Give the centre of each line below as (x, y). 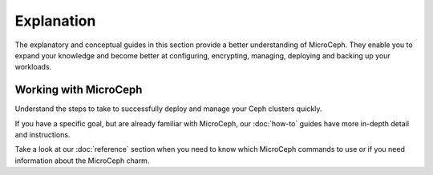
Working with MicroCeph (79, 90)
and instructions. (42, 135)
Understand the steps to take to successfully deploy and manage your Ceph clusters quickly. (168, 109)
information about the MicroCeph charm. (82, 161)
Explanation (55, 21)
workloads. (33, 67)
